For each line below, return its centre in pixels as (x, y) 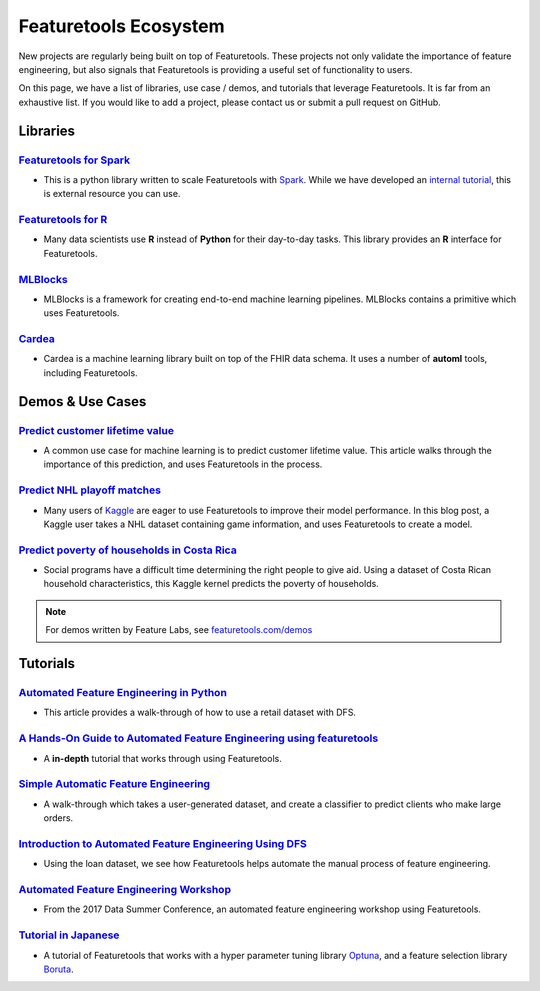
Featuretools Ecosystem (121, 26)
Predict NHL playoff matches (90, 490)
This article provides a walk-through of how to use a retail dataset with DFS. (200, 712)
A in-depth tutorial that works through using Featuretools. (162, 758)
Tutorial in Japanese (69, 935)
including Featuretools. (91, 372)
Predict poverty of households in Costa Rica (127, 550)
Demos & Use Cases (82, 401)
